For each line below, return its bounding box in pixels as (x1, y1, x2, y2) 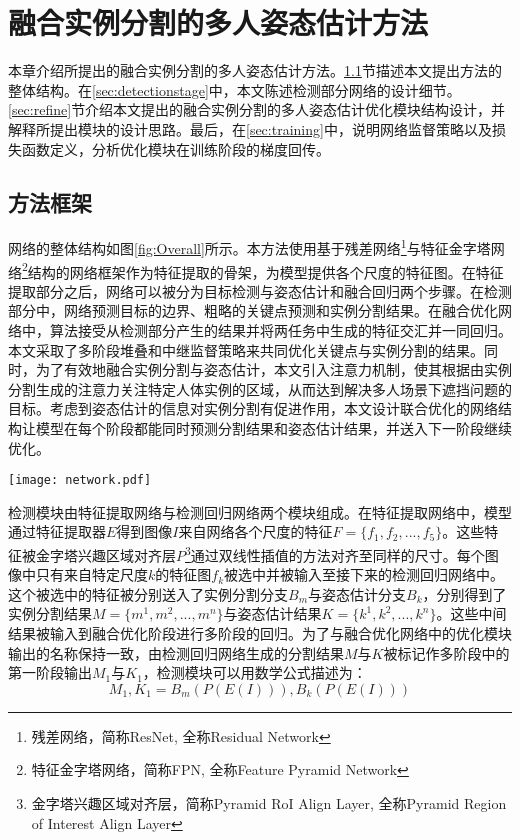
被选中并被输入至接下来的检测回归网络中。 (224, 564, 505, 585)
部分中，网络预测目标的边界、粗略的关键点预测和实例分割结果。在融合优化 (8, 300, 498, 321)
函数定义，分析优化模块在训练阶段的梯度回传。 (21, 138, 330, 159)
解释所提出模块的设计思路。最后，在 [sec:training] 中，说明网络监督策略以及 (8, 118, 492, 139)
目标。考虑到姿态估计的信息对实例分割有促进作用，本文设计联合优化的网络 (8, 398, 498, 419)
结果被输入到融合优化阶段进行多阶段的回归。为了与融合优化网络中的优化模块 (8, 623, 512, 644)
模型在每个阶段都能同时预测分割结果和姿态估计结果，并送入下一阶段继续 (35, 417, 512, 438)
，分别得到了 (422, 583, 507, 604)
